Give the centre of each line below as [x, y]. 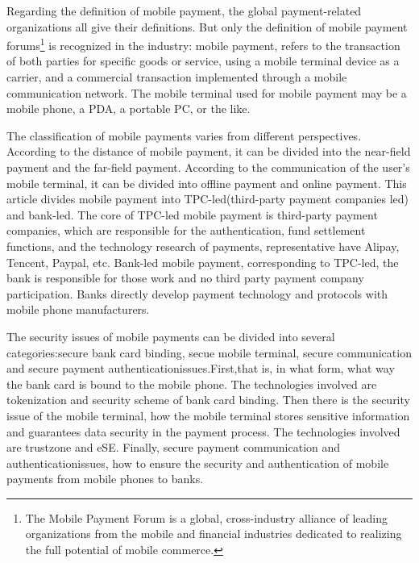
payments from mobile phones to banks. [105, 479]
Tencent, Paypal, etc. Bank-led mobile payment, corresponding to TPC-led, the [203, 262]
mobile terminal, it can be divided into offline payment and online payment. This [207, 183]
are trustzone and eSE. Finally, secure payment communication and [174, 447]
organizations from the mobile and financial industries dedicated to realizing [214, 534]
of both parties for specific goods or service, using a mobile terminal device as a [203, 61]
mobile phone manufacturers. [78, 309]
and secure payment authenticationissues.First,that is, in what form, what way [201, 368]
